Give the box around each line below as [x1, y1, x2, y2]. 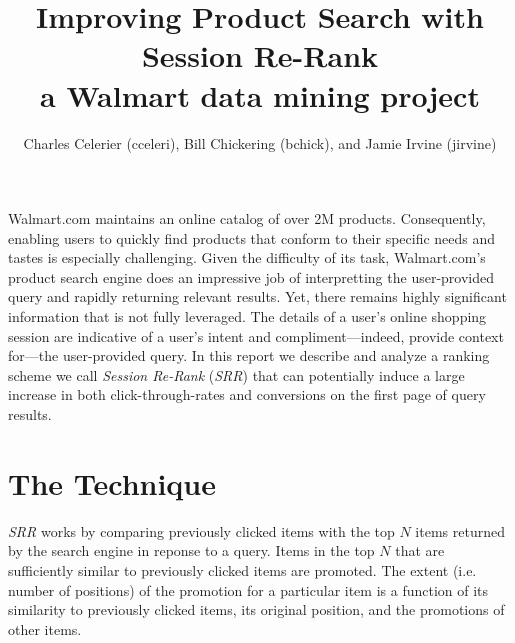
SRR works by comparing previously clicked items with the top [8, 520, 395, 541]
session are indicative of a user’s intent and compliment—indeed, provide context [8, 325, 504, 346]
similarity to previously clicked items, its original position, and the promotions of [8, 599, 505, 620]
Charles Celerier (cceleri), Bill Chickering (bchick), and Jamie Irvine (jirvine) [23, 132, 497, 153]
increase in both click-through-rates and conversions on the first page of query [8, 384, 486, 405]
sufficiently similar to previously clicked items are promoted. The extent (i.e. [8, 559, 477, 580]
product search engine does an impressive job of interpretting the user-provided [8, 266, 495, 287]
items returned [415, 520, 505, 541]
